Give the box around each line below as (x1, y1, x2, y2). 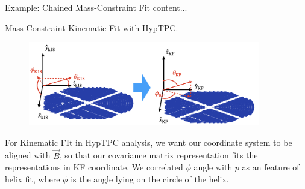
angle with (193, 161, 233, 173)
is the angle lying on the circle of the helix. (71, 172, 229, 185)
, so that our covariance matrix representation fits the (59, 149, 258, 161)
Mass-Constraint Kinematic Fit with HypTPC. (5, 21, 178, 34)
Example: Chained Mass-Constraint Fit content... (5, 1, 187, 13)
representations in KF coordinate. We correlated (5, 161, 183, 173)
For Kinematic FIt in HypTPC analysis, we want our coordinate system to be (5, 136, 292, 148)
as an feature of (242, 161, 300, 173)
